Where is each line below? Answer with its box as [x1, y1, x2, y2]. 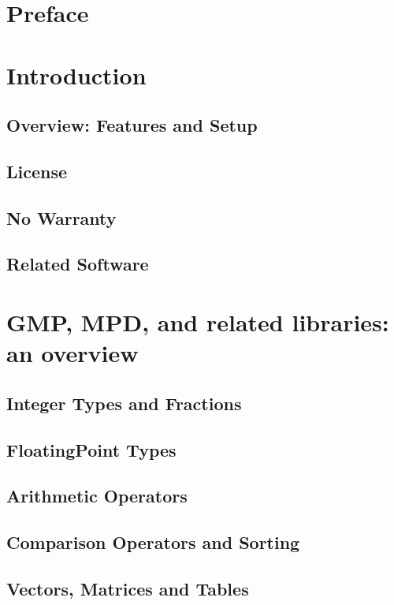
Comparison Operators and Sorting [6, 530, 300, 555]
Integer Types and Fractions [6, 390, 242, 415]
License [6, 159, 68, 183]
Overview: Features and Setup [6, 113, 258, 137]
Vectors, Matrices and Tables [6, 576, 249, 600]
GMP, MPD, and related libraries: [6, 306, 389, 338]
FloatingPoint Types [6, 437, 177, 461]
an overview [6, 337, 139, 369]
